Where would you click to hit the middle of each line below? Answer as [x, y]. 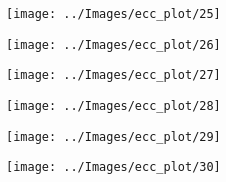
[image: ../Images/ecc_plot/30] [113, 167]
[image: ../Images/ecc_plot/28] [113, 105]
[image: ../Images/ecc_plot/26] [113, 44]
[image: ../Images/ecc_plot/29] [113, 136]
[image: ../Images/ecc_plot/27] [113, 75]
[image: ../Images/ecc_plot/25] [113, 14]
